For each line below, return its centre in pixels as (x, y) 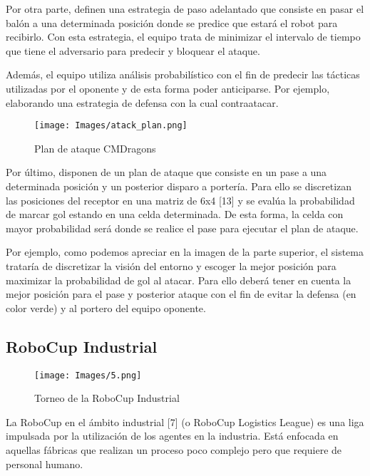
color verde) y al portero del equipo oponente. (106, 307)
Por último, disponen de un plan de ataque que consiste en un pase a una (166, 172)
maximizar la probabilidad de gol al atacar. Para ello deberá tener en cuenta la (179, 280)
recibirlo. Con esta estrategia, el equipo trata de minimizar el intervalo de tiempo (183, 37)
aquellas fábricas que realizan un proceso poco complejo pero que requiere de (174, 449)
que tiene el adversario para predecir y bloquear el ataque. (133, 50)
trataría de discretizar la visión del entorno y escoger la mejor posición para (171, 265)
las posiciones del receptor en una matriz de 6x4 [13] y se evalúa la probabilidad (180, 200)
